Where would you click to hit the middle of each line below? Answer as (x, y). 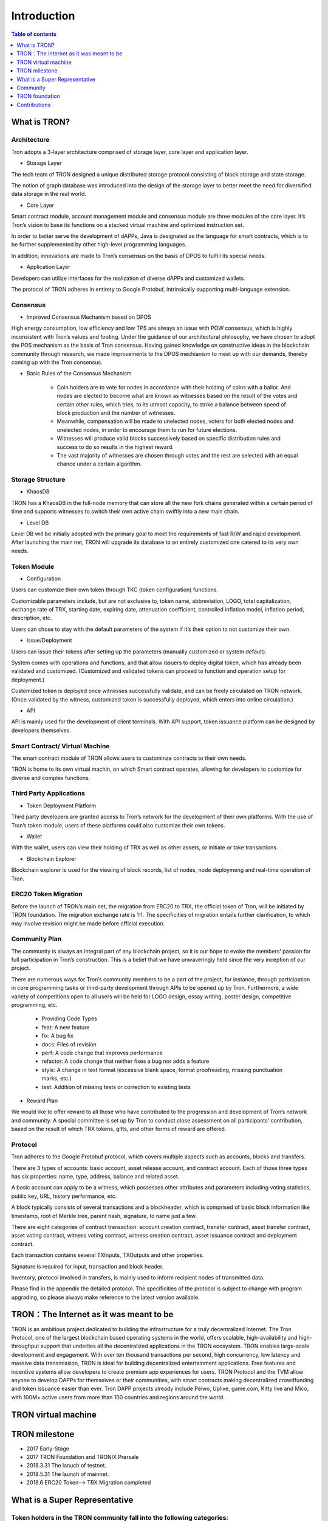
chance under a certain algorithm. (99, 464)
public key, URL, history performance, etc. (64, 1196)
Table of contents (34, 34)
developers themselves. (41, 730)
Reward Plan (42, 1101)
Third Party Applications (48, 793)
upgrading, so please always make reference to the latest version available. (105, 1297)
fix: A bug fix (58, 1036)
